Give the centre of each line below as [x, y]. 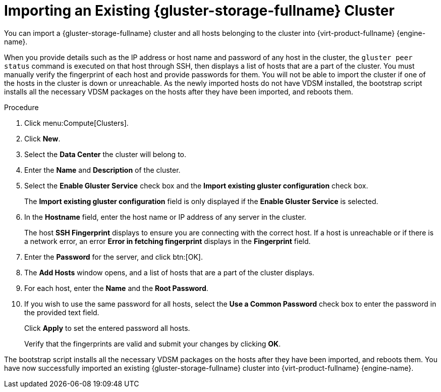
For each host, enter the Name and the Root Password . [116, 288]
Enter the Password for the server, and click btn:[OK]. [114, 257]
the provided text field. [62, 312]
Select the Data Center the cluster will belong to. [105, 154]
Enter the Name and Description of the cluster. [102, 170]
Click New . [42, 138]
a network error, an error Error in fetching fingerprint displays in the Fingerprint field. [168, 241]
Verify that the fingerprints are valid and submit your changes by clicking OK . [153, 344]
